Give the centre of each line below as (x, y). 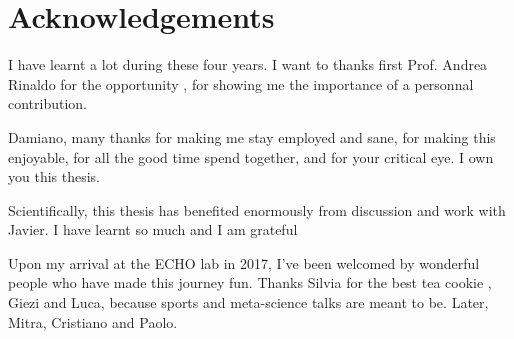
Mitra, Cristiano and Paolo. (93, 321)
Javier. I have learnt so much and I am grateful (153, 229)
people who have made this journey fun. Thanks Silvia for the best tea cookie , (250, 282)
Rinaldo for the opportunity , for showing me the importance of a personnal (241, 83)
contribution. (48, 103)
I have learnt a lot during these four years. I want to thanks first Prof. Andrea (248, 64)
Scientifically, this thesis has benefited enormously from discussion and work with (257, 209)
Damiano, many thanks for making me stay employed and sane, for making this (252, 136)
